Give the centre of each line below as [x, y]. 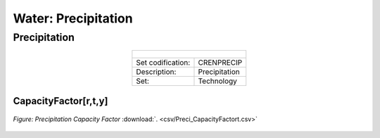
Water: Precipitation [73, 18]
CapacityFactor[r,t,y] [61, 101]
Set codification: [163, 63]
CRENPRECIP [220, 63]
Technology [217, 81]
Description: [156, 72]
